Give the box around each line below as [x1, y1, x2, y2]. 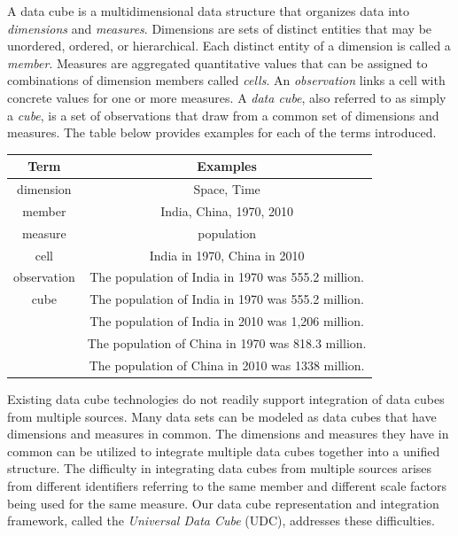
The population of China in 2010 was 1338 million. [89, 355, 365, 374]
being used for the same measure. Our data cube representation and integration [7, 493, 439, 512]
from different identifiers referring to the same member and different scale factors [7, 476, 447, 494]
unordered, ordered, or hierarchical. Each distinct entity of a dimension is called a [7, 36, 451, 55]
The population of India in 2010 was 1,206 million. [89, 312, 364, 330]
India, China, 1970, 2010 [160, 201, 293, 220]
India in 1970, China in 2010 [149, 245, 305, 264]
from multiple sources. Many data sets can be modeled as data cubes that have [7, 407, 437, 425]
